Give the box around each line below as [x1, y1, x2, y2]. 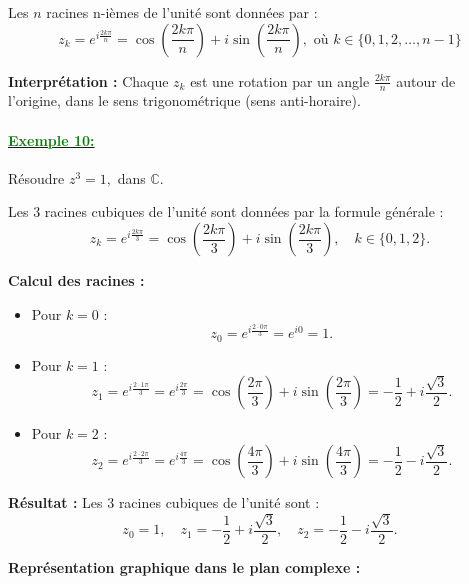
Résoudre [8, 167, 65, 188]
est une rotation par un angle [190, 70, 370, 91]
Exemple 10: [8, 129, 95, 150]
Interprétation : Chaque [8, 70, 169, 91]
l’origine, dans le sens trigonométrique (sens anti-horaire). [8, 90, 361, 111]
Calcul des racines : [8, 270, 145, 290]
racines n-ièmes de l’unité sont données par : [46, 2, 318, 22]
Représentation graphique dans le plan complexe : [8, 556, 361, 577]
